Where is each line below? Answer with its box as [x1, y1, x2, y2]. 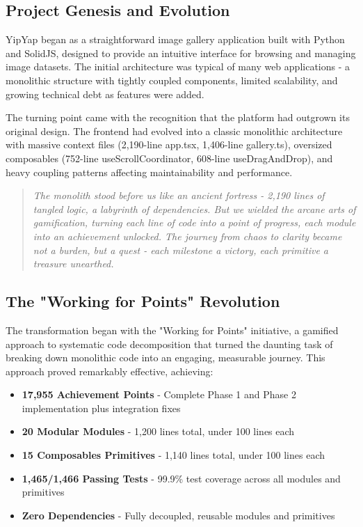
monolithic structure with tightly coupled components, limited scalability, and [6, 72, 338, 87]
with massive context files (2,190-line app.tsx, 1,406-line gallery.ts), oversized [6, 137, 332, 152]
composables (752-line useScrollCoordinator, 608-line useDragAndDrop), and [6, 150, 333, 165]
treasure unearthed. [33, 256, 114, 271]
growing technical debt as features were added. [6, 86, 204, 101]
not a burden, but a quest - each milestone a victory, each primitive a [33, 242, 329, 257]
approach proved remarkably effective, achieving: [6, 363, 213, 378]
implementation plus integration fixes [22, 400, 181, 415]
